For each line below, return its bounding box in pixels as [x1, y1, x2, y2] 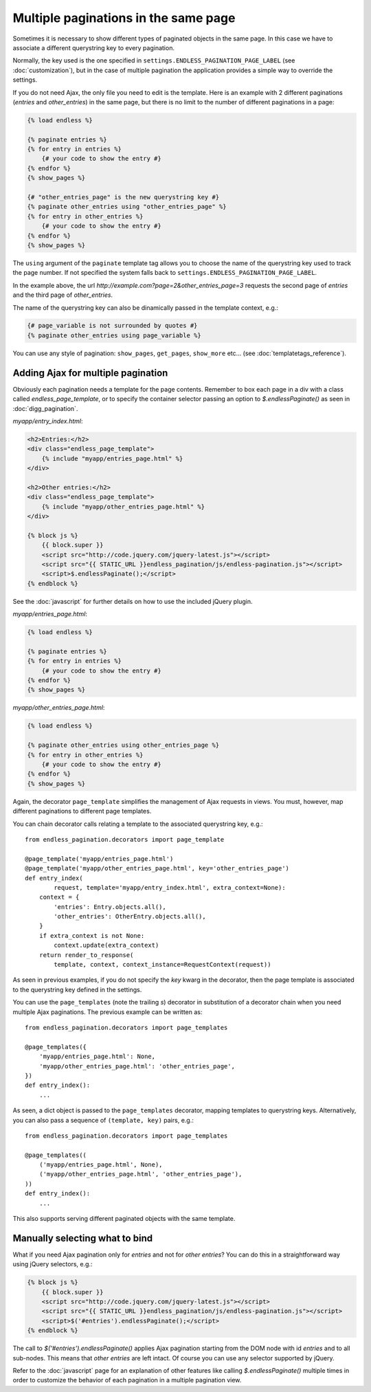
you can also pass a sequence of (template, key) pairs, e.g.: [12, 1116, 194, 1124]
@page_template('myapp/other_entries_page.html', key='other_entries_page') [25, 864, 290, 873]
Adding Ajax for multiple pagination [12, 367, 168, 379]
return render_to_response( [38, 951, 134, 958]
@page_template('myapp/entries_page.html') [25, 855, 174, 862]
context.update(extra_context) [54, 941, 159, 950]
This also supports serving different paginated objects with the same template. [12, 1215, 236, 1223]
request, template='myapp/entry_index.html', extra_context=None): [54, 884, 286, 891]
